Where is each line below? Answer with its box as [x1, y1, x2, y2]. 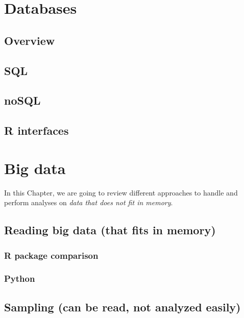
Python [4, 272, 35, 285]
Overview [4, 32, 55, 48]
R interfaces [4, 123, 69, 138]
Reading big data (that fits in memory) [4, 222, 216, 238]
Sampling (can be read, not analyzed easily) [4, 299, 241, 314]
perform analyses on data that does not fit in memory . [4, 197, 173, 208]
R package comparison [4, 249, 99, 261]
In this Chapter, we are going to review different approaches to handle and [4, 187, 238, 198]
